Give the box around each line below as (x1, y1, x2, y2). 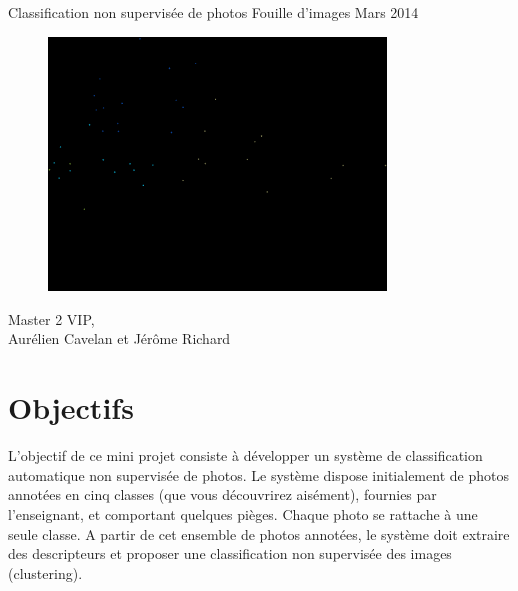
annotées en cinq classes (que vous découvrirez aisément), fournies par (8, 484, 437, 505)
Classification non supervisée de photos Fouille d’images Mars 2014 (8, 2, 419, 22)
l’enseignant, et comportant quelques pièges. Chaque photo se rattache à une (8, 503, 478, 524)
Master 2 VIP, (8, 308, 95, 329)
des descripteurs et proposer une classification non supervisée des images (8, 543, 452, 564)
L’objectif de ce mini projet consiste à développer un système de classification (8, 445, 483, 466)
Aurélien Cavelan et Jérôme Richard (8, 328, 231, 349)
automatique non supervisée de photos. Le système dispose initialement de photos (8, 464, 509, 485)
